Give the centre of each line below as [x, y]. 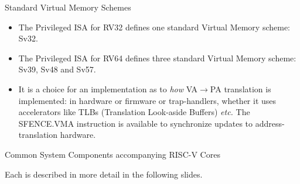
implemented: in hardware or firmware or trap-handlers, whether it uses [147, 100]
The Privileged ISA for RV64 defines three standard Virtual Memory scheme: [157, 58]
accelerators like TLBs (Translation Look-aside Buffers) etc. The [134, 112]
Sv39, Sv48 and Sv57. [57, 69]
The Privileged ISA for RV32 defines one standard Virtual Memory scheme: [154, 27]
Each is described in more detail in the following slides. [104, 174]
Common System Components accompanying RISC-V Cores [112, 154]
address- [270, 123]
